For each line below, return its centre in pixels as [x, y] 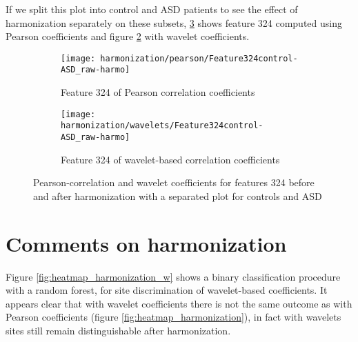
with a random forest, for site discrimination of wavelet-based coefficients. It [167, 290]
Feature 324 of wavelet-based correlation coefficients [170, 159]
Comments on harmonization [146, 243]
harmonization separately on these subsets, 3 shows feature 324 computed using [174, 22]
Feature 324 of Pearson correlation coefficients [158, 92]
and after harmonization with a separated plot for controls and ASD [178, 195]
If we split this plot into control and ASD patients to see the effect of [152, 9]
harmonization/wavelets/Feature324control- [162, 126]
